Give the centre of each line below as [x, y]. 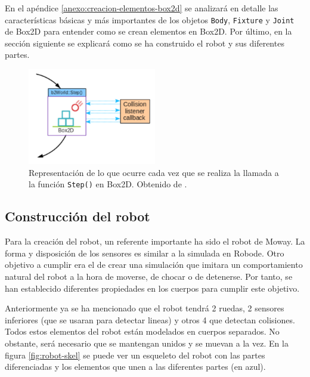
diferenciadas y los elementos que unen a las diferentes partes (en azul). [135, 367]
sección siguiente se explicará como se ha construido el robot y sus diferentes [145, 43]
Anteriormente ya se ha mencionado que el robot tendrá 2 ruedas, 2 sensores [145, 308]
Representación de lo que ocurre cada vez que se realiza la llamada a [154, 172]
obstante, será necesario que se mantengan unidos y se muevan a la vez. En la [147, 343]
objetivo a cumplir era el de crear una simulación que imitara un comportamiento [154, 265]
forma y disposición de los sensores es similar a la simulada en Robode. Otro [145, 253]
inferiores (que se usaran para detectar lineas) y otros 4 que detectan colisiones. [150, 319]
